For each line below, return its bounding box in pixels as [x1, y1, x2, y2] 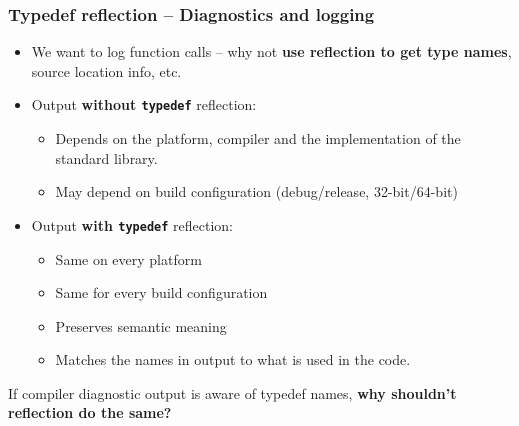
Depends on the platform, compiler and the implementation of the [55, 128, 461, 149]
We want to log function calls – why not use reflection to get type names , [31, 41, 512, 62]
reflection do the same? [8, 402, 172, 423]
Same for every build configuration [55, 282, 268, 303]
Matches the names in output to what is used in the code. [55, 349, 411, 370]
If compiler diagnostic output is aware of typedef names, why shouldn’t [8, 382, 457, 403]
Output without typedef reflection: [31, 94, 257, 115]
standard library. [55, 147, 158, 168]
